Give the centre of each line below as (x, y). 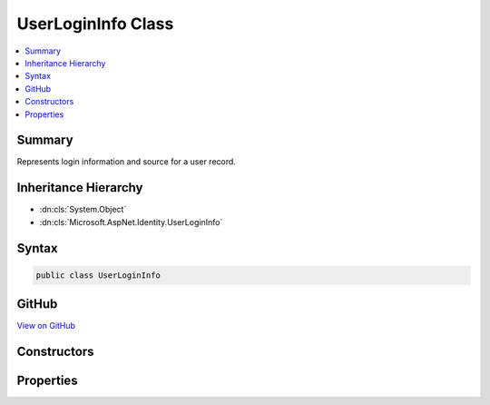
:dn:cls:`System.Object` (83, 210)
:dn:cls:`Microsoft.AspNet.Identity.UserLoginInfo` (131, 222)
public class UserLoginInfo (98, 275)
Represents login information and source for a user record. (126, 162)
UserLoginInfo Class (95, 24)
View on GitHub (46, 326)
